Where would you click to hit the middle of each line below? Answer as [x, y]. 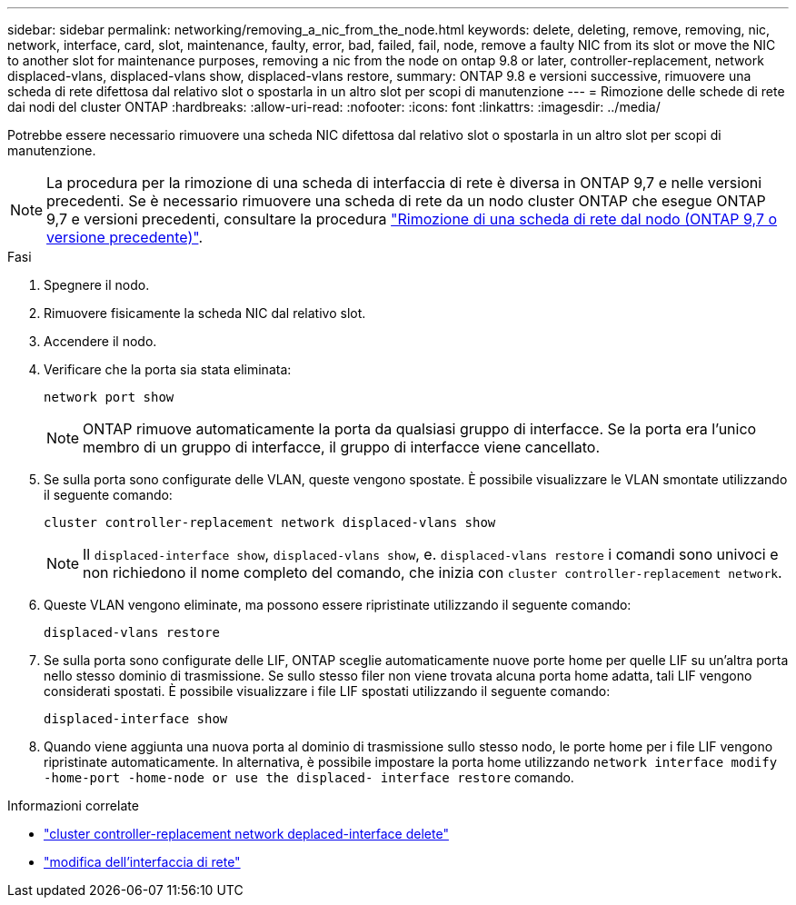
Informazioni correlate [73, 806]
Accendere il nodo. [100, 341]
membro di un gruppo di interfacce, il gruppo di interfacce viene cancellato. [342, 447]
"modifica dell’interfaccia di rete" [142, 862]
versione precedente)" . [125, 237]
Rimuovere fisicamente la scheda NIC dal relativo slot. [205, 313]
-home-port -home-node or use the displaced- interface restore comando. [309, 777]
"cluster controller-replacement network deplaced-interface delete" [246, 834]
